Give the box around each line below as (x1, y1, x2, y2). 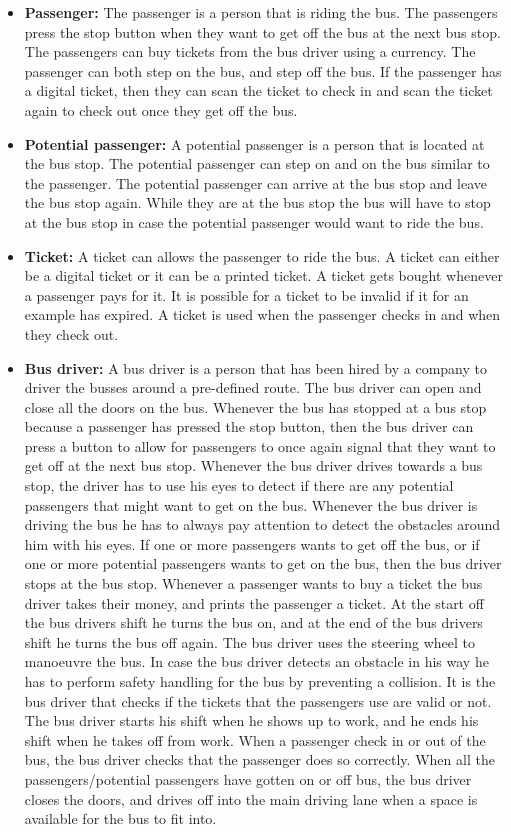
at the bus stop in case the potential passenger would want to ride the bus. (24, 211, 484, 232)
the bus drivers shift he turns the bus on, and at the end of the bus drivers (24, 612, 483, 633)
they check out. (24, 323, 119, 344)
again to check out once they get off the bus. (24, 99, 298, 120)
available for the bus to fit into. (24, 808, 217, 829)
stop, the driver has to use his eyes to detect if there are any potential (24, 475, 454, 496)
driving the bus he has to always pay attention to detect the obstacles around (24, 514, 501, 535)
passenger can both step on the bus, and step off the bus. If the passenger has (24, 60, 502, 81)
